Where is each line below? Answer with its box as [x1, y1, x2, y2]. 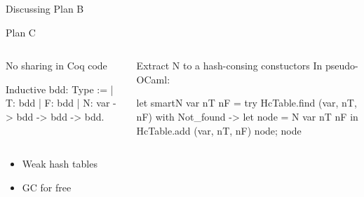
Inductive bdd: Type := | [6, 81, 114, 96]
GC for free [22, 179, 72, 194]
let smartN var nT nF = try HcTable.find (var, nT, [136, 95, 357, 110]
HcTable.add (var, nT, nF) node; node [136, 123, 302, 137]
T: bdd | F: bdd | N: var [6, 95, 110, 110]
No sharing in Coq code [6, 58, 107, 73]
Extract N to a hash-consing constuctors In [136, 58, 323, 73]
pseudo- [325, 58, 358, 73]
